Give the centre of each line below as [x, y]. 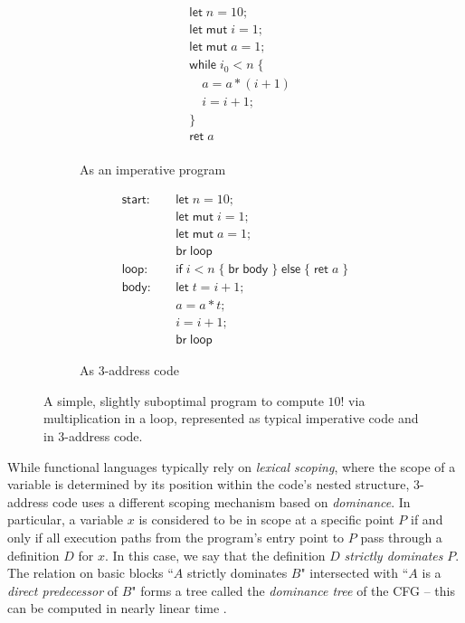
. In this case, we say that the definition [215, 555]
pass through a [401, 537]
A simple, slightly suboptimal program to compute [184, 400]
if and [427, 519]
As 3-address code [129, 370]
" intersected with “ [355, 573]
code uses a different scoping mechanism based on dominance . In [231, 501]
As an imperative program [153, 170]
